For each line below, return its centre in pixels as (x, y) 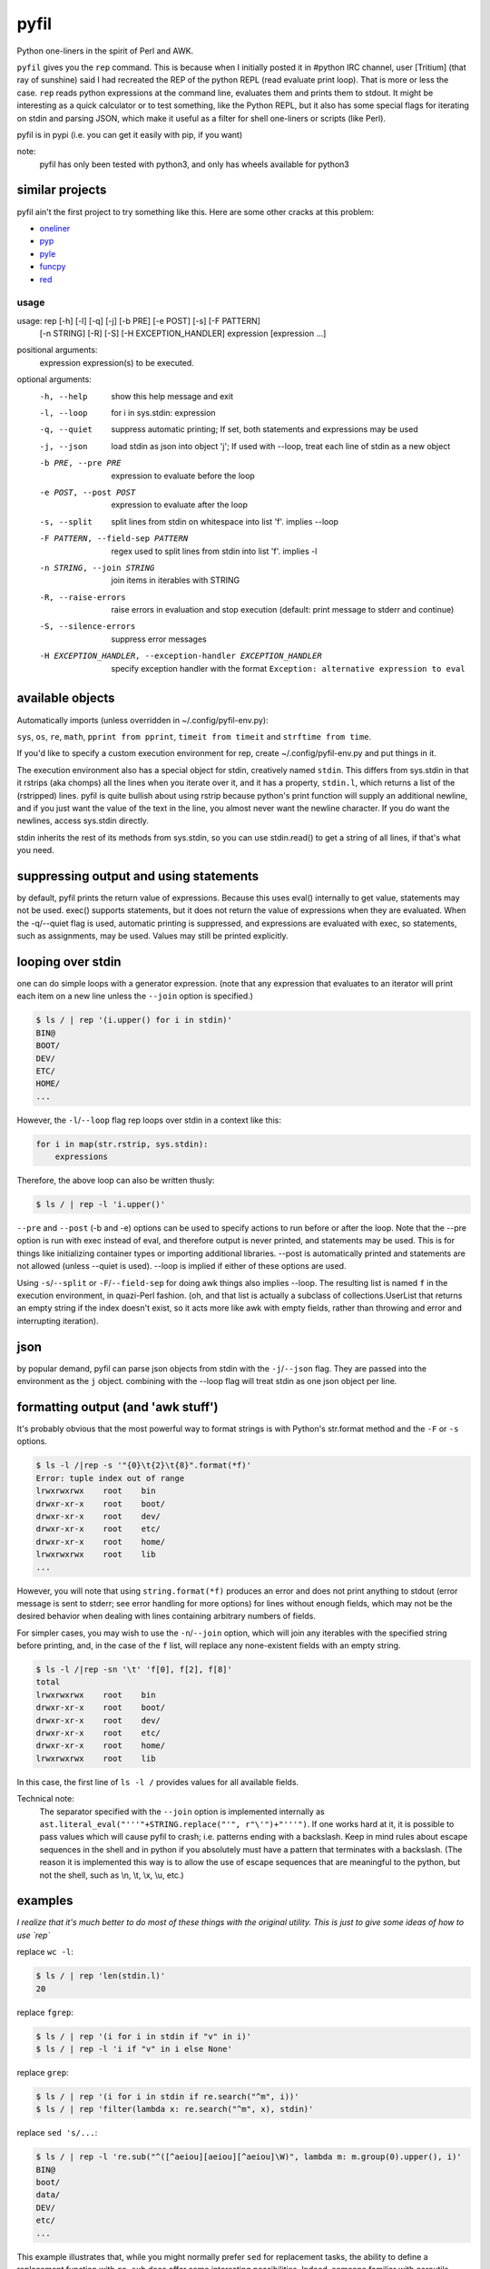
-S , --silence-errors (88, 627)
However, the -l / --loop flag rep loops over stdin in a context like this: (149, 1120)
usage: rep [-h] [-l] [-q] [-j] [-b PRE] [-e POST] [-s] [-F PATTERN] (138, 320)
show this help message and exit (172, 396)
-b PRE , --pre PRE (80, 463)
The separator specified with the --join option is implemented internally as (182, 1812)
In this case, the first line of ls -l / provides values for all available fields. (158, 1782)
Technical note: (45, 1799)
